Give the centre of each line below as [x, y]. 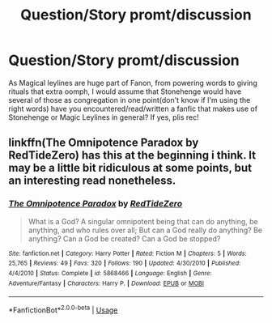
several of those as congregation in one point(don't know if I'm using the [130, 100]
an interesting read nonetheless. [92, 181]
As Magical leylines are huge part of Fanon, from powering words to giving [133, 83]
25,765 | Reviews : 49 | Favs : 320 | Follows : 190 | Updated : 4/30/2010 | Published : [125, 263]
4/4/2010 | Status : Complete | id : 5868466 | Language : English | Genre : [110, 273]
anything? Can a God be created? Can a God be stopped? [124, 238]
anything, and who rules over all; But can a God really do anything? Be [145, 230]
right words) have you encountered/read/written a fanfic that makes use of [133, 108]
